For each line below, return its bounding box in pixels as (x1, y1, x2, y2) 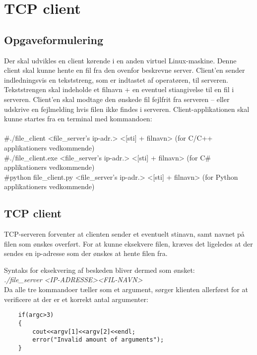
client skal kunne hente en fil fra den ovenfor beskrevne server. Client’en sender (4, 65, 245, 75)
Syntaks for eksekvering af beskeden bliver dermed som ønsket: (4, 264, 195, 275)
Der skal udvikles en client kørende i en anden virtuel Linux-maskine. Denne (4, 55, 237, 65)
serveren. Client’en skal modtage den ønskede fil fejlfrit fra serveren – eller (4, 94, 230, 104)
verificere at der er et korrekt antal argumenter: (4, 294, 148, 304)
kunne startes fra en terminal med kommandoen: (4, 113, 152, 124)
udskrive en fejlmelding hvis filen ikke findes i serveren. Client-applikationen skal (4, 103, 250, 114)
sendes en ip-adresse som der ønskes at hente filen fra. (4, 248, 168, 258)
